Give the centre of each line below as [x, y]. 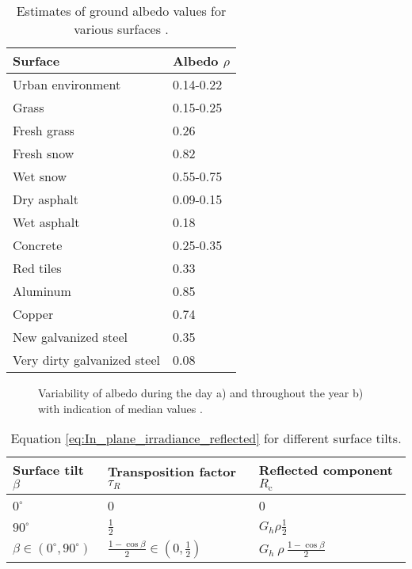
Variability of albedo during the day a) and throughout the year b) [201, 393]
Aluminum [42, 291]
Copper [33, 314]
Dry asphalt [46, 199]
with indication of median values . [120, 408]
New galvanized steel [70, 337]
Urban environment [67, 84]
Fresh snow [44, 153]
